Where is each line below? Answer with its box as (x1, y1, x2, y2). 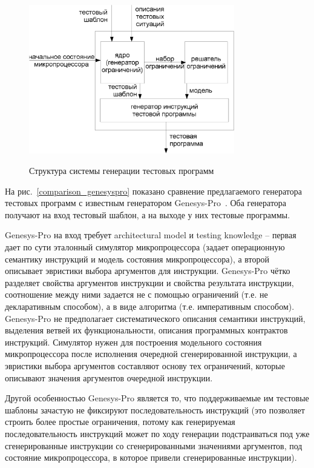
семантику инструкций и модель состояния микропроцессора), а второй (5, 252, 270, 265)
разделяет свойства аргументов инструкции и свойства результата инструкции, (5, 276, 294, 289)
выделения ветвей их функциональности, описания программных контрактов (5, 324, 288, 336)
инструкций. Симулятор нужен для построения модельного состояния (5, 335, 262, 348)
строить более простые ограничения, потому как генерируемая (5, 415, 235, 428)
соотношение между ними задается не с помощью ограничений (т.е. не (5, 288, 268, 301)
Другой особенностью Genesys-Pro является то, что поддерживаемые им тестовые (5, 392, 309, 404)
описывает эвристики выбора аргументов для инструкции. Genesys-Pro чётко (5, 264, 290, 277)
